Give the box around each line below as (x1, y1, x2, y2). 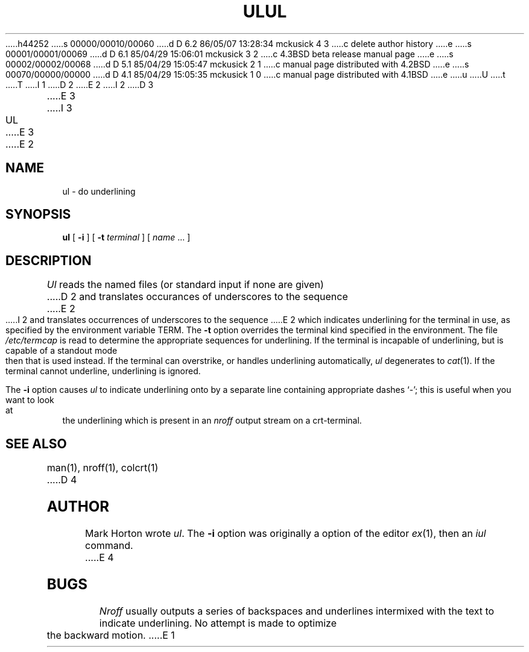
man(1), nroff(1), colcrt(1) (46, 462, 159, 474)
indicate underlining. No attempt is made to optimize (99, 616, 337, 629)
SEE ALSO (5, 436, 67, 451)
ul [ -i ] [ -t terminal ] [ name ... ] (62, 232, 191, 243)
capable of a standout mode (5, 345, 118, 356)
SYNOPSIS (5, 207, 71, 222)
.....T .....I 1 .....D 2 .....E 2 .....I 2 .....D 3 (5, 79, 154, 90)
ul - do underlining (62, 186, 136, 196)
